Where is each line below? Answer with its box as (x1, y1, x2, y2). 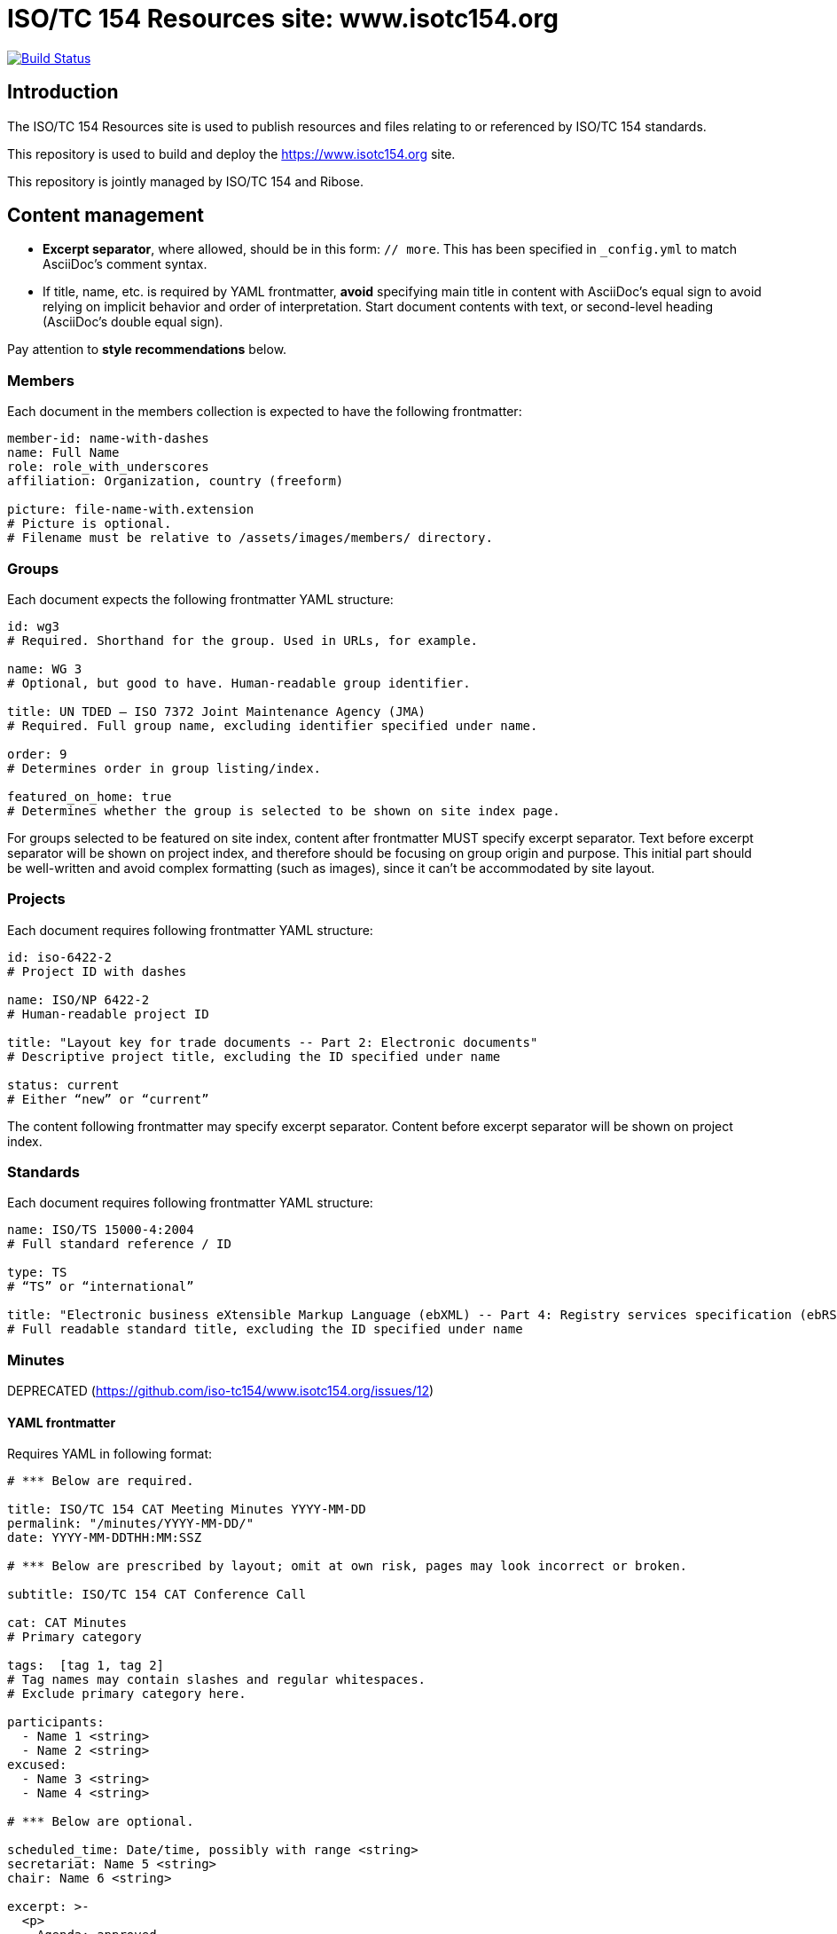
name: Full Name (7, 445, 120, 460)
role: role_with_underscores (7, 460, 209, 475)
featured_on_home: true (7, 789, 172, 804)
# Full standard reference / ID (7, 1237, 231, 1252)
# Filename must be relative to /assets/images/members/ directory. (7, 531, 493, 546)
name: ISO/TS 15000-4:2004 (7, 1223, 194, 1238)
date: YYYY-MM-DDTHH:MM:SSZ (7, 1530, 202, 1545)
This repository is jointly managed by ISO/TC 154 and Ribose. (7, 173, 364, 189)
